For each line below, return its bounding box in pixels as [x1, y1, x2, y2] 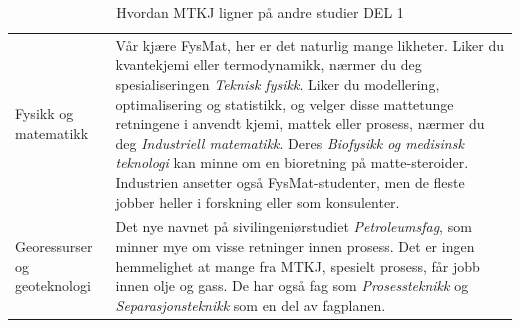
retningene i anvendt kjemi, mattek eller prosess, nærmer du [115, 113, 485, 134]
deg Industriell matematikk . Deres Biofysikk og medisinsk [115, 132, 464, 153]
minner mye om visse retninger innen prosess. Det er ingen [115, 236, 475, 257]
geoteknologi [15, 275, 91, 296]
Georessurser [15, 236, 93, 257]
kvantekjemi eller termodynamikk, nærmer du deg [115, 54, 422, 75]
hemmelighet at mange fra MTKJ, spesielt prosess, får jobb [115, 255, 480, 276]
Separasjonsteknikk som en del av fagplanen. [115, 294, 386, 315]
